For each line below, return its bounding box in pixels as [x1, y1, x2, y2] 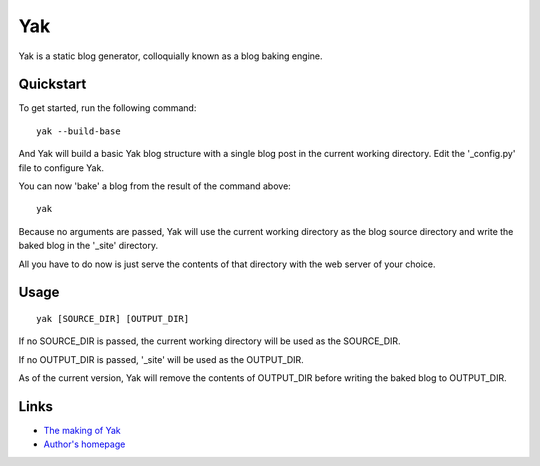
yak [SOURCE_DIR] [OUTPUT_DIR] [36, 313, 190, 324]
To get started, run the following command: [18, 102, 197, 114]
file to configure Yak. [18, 161, 105, 174]
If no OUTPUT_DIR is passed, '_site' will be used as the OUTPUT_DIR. [18, 353, 304, 365]
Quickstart [18, 76, 87, 93]
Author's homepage [43, 438, 126, 450]
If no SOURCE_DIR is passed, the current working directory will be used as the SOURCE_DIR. [18, 335, 401, 347]
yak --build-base [36, 125, 121, 137]
